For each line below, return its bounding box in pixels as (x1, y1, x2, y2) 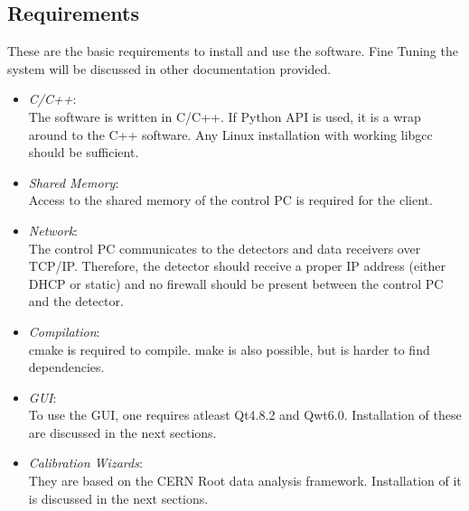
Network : (28, 220, 78, 239)
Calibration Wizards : (28, 453, 143, 472)
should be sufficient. (28, 143, 139, 162)
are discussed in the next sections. (28, 423, 217, 441)
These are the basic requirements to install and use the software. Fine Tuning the (7, 42, 458, 60)
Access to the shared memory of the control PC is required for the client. (28, 190, 433, 209)
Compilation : (28, 321, 100, 340)
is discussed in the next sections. (28, 488, 209, 507)
